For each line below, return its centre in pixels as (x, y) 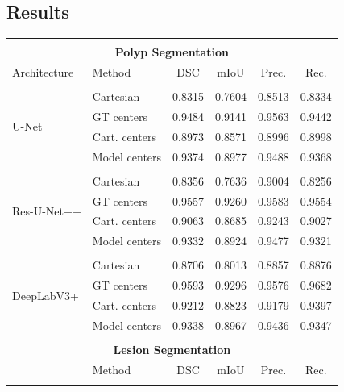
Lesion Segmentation (172, 350)
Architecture (43, 72)
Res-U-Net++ (47, 211)
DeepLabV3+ (46, 295)
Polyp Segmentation (172, 52)
